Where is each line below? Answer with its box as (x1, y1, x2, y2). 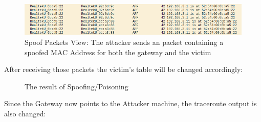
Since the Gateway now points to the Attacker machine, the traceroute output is (4, 98, 257, 109)
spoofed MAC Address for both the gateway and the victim (25, 46, 211, 57)
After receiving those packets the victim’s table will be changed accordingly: (4, 64, 243, 75)
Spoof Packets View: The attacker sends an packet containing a (25, 37, 224, 47)
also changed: (4, 108, 46, 118)
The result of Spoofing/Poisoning (25, 81, 128, 91)
